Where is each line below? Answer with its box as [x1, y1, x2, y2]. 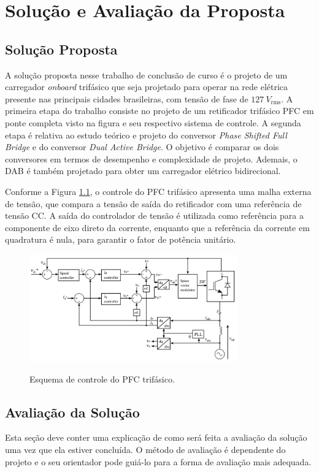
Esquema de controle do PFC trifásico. [29, 372, 175, 385]
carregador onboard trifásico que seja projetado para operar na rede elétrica [5, 80, 288, 93]
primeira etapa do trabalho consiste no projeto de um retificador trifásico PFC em [5, 104, 314, 117]
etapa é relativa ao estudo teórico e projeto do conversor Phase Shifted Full [5, 128, 287, 141]
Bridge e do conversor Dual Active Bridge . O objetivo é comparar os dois [5, 140, 279, 153]
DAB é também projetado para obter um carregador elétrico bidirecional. [5, 164, 281, 177]
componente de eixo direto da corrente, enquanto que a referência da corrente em [5, 221, 310, 234]
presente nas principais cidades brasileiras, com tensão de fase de [5, 92, 248, 105]
